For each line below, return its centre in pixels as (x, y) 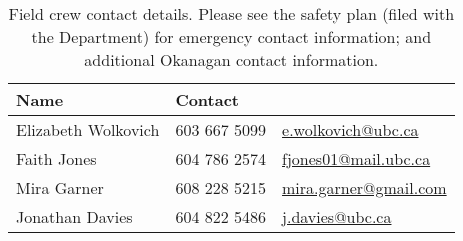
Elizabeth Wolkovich (88, 129)
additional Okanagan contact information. (231, 59)
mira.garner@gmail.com (364, 187)
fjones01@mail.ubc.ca (356, 158)
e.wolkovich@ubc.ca (350, 129)
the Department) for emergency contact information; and (231, 36)
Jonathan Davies (74, 216)
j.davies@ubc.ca (337, 216)
